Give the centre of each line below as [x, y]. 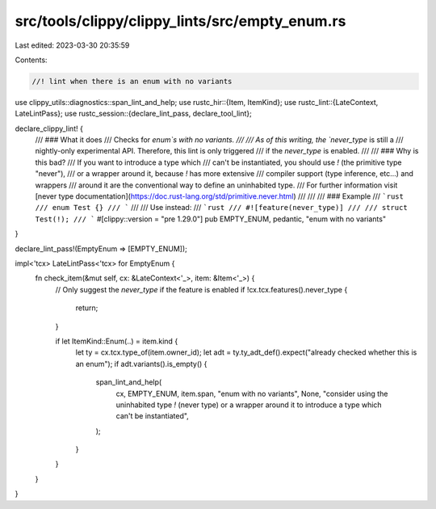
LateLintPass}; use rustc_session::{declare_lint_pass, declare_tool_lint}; [133, 114]
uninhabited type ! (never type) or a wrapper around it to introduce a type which [249, 405]
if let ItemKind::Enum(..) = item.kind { [117, 341]
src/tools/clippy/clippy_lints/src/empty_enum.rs [180, 21]
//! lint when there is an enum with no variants [132, 81]
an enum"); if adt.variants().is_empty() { [141, 364]
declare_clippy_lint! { [49, 128]
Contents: [31, 60]
